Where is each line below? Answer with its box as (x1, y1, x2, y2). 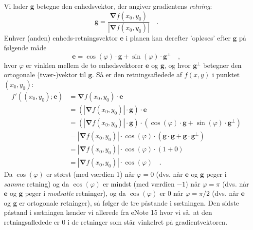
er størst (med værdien (46, 169, 114, 179)
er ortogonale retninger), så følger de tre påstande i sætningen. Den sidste (19, 197, 239, 208)
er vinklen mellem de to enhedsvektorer (26, 60, 144, 70)
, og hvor (164, 60, 191, 70)
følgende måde (4, 42, 47, 53)
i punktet (212, 69, 240, 80)
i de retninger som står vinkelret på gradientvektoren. (67, 217, 228, 227)
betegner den (203, 60, 242, 70)
